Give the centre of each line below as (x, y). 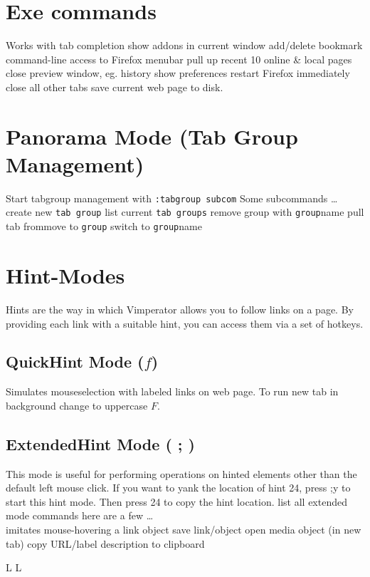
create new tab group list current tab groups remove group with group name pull (185, 212)
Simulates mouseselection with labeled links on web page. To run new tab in (172, 391)
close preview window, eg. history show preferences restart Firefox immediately (178, 73)
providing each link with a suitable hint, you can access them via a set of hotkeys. (185, 323)
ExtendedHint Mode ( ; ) (100, 443)
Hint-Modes (65, 275)
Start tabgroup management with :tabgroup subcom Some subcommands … (172, 198)
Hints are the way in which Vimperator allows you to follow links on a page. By (180, 309)
